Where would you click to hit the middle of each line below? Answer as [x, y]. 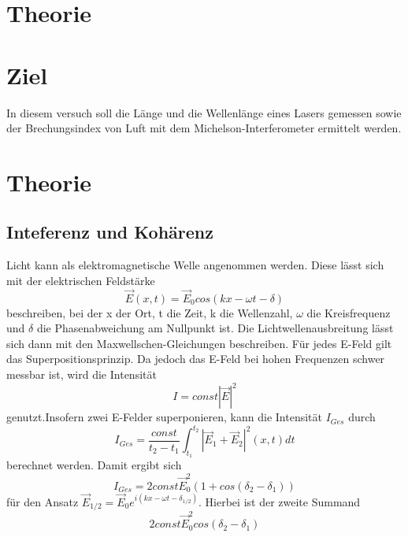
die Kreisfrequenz [349, 312]
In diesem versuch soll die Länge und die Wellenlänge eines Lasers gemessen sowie [204, 112]
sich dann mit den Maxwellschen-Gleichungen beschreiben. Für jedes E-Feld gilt [199, 343]
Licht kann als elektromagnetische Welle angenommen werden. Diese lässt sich [195, 265]
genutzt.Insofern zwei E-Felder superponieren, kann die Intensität [164, 417]
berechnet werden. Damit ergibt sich [94, 465]
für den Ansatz [43, 501]
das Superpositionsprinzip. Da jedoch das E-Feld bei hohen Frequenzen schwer [196, 359]
